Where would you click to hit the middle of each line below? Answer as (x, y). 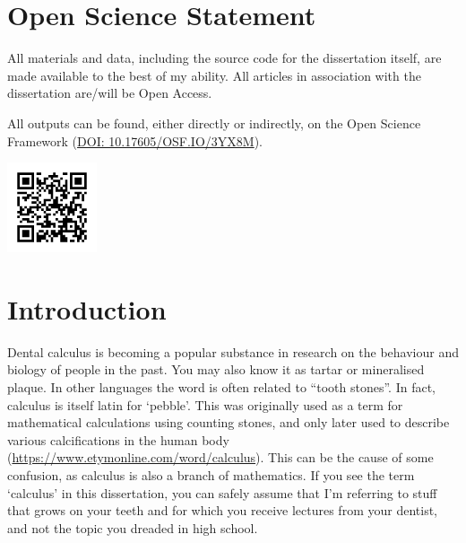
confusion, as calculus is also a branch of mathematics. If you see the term (211, 474)
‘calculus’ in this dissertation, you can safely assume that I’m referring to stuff (222, 492)
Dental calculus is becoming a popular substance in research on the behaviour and (233, 351)
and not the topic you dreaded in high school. (133, 527)
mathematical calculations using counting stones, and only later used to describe (229, 422)
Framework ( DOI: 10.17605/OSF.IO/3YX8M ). (135, 140)
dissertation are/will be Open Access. (110, 93)
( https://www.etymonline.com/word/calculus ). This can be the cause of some (220, 457)
